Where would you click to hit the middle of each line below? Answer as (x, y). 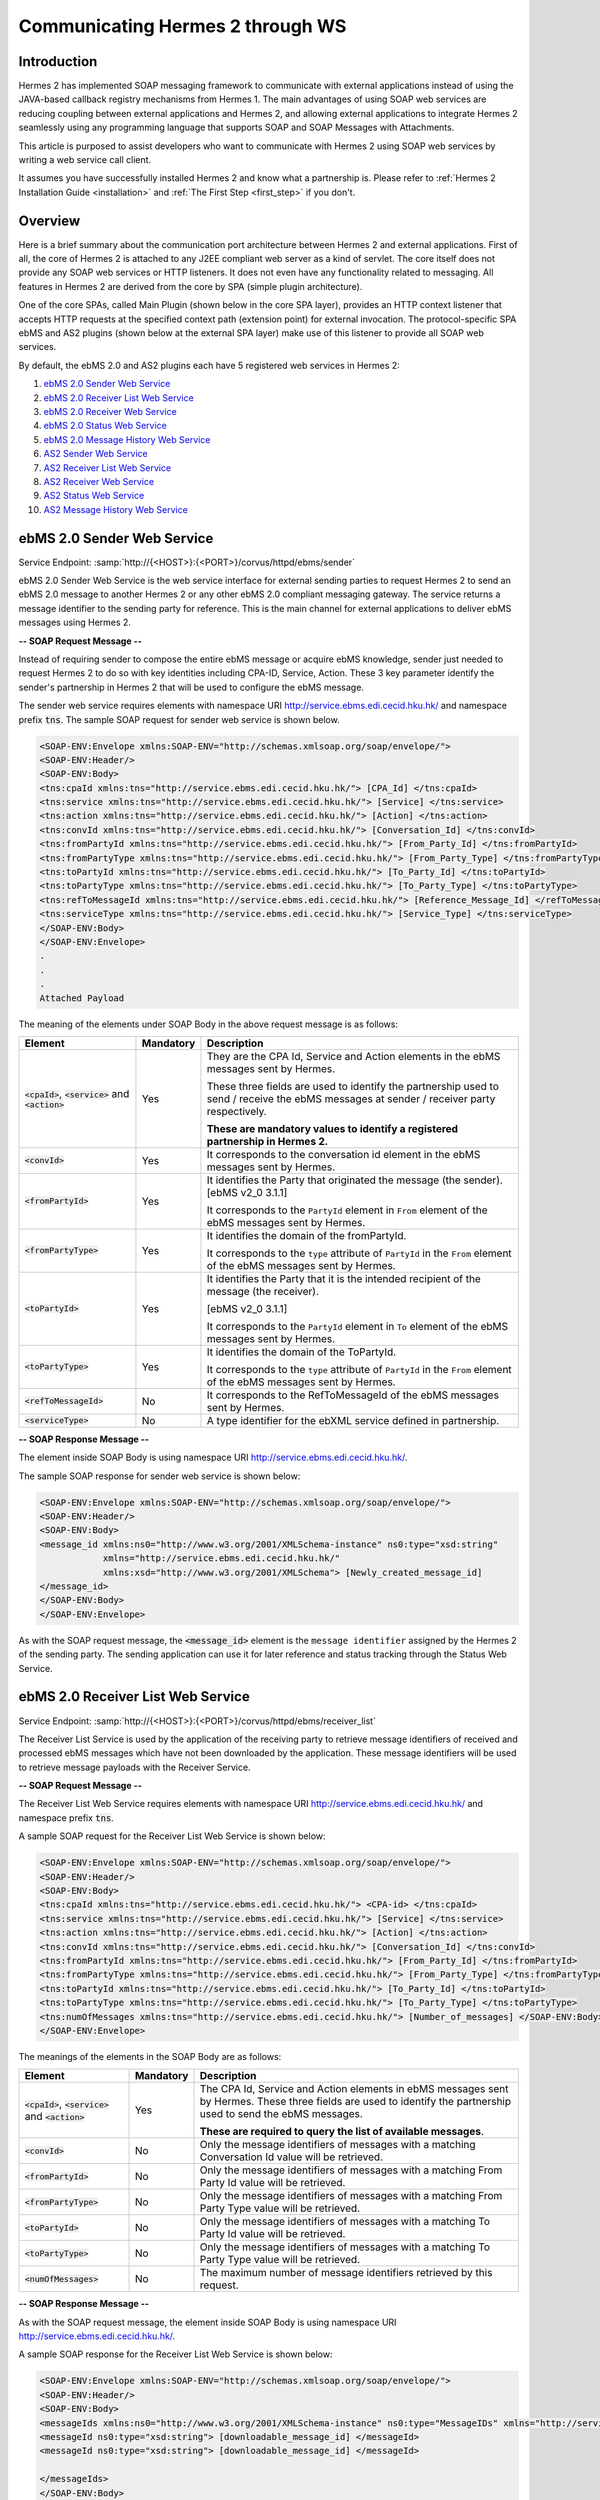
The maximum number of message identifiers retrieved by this (346, 2273)
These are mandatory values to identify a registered (332, 1128)
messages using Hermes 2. (75, 622)
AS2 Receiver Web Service (99, 481)
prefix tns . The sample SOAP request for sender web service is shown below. (179, 719)
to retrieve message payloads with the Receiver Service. (134, 1767)
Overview (49, 220)
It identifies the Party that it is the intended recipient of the (344, 1278)
